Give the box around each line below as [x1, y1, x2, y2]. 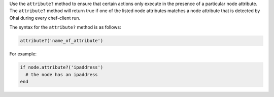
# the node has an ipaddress [25, 72, 98, 77]
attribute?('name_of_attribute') [20, 38, 104, 44]
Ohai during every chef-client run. [9, 15, 81, 21]
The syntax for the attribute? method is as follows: [9, 24, 121, 30]
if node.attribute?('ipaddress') [20, 64, 104, 71]
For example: [9, 51, 37, 57]
